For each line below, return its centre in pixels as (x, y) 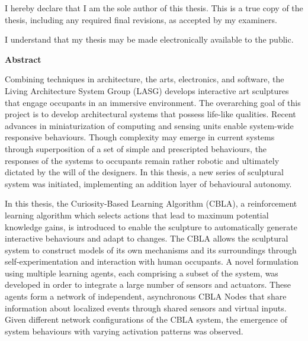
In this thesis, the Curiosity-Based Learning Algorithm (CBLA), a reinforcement (151, 203)
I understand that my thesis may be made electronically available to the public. (149, 39)
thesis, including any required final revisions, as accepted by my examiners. (141, 19)
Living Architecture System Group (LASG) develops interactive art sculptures (147, 90)
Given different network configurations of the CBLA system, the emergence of (146, 319)
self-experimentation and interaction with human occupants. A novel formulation (152, 261)
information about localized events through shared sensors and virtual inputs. (146, 308)
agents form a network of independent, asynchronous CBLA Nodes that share (146, 296)
